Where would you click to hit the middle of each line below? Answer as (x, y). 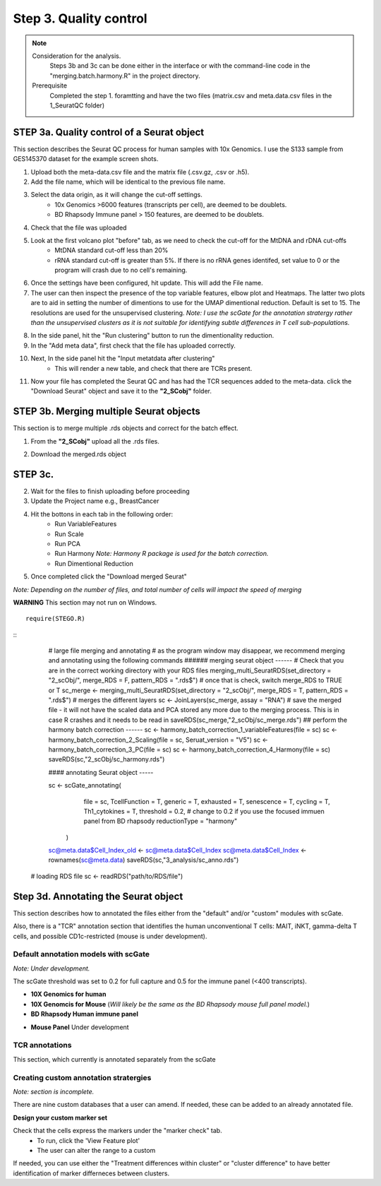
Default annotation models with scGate (81, 954)
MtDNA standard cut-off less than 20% (111, 250)
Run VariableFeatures (86, 524)
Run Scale (69, 534)
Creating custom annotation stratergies (82, 1077)
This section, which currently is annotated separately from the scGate (114, 1059)
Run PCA (68, 543)
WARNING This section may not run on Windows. (85, 602)
